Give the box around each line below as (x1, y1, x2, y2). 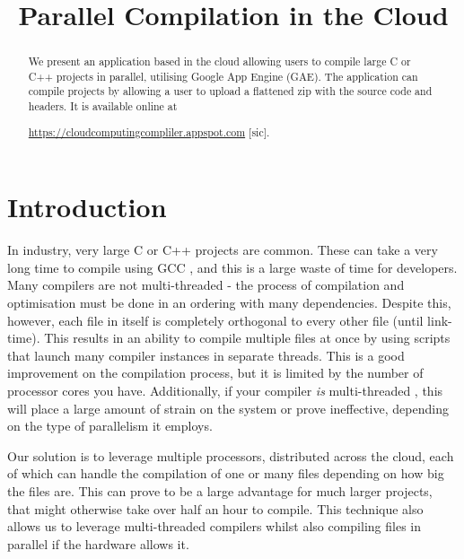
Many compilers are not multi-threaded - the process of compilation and (7, 275, 405, 294)
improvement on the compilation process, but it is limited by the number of (7, 363, 424, 382)
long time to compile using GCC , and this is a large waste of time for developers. (7, 258, 458, 276)
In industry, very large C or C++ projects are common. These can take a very (7, 240, 438, 259)
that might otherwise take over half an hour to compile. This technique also (7, 499, 424, 518)
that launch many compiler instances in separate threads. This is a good (7, 345, 405, 364)
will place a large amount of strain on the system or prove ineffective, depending (7, 398, 449, 417)
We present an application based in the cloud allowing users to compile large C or (28, 54, 411, 69)
